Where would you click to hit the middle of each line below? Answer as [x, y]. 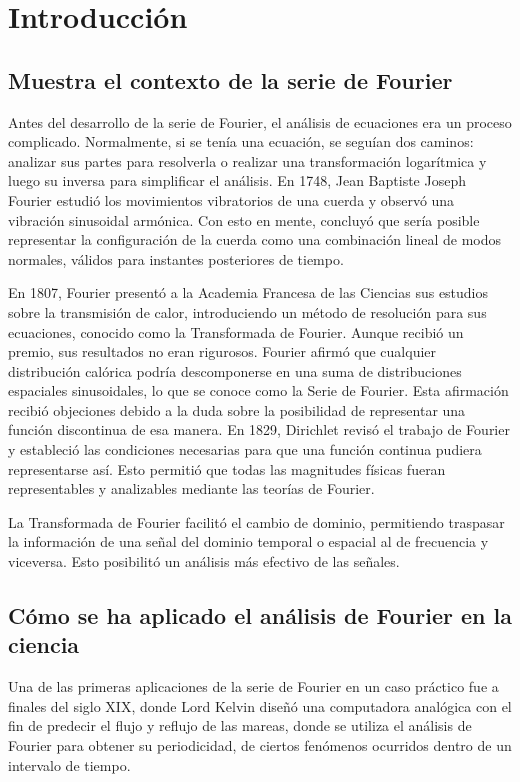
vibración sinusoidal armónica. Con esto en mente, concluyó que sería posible [244, 219]
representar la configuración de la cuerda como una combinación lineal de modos [255, 239]
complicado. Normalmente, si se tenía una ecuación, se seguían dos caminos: [241, 141]
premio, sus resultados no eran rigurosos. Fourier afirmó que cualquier [222, 351]
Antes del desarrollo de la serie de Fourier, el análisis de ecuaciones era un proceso [260, 121]
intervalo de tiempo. [69, 764]
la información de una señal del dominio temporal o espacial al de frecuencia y [248, 541]
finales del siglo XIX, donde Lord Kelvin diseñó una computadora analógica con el [260, 705]
